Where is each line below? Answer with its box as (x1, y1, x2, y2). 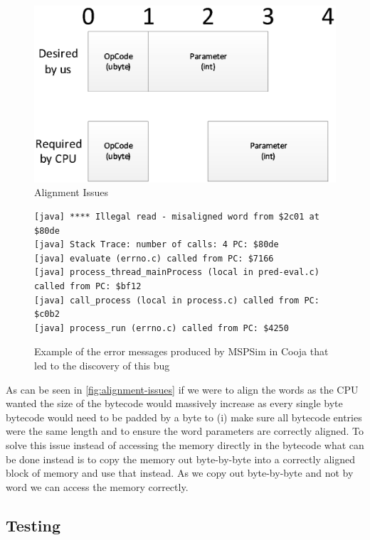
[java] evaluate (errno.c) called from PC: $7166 (34, 253, 274, 264)
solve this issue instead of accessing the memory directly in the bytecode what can (6, 437, 364, 452)
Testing (6, 514, 60, 536)
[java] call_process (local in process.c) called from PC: (34, 295, 319, 306)
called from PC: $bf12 (34, 281, 142, 291)
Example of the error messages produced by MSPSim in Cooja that (34, 344, 329, 359)
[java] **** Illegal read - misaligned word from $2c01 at (34, 212, 319, 222)
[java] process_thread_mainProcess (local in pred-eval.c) (34, 267, 319, 278)
